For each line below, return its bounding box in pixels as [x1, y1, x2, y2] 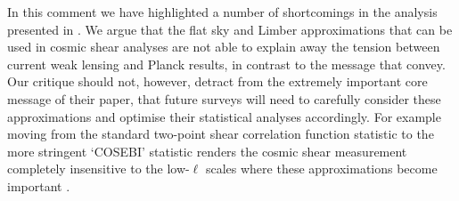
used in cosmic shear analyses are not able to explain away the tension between [7, 37, 440, 56]
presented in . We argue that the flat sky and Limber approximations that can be [7, 20, 453, 38]
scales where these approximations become [205, 159, 438, 178]
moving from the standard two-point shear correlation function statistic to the [7, 125, 434, 143]
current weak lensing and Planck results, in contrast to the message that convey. [7, 54, 446, 73]
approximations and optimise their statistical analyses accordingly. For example [7, 107, 441, 125]
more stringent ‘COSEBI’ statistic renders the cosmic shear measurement [7, 141, 407, 160]
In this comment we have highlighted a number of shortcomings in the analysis [7, 3, 438, 20]
